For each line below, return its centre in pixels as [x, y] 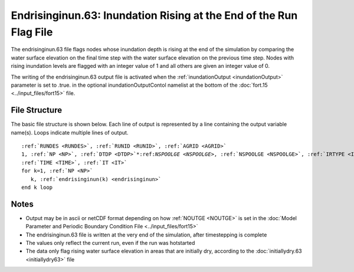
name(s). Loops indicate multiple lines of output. [70, 132]
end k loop [37, 187]
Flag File [32, 32]
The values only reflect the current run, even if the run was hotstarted [110, 243]
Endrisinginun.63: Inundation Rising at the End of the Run [154, 15]
